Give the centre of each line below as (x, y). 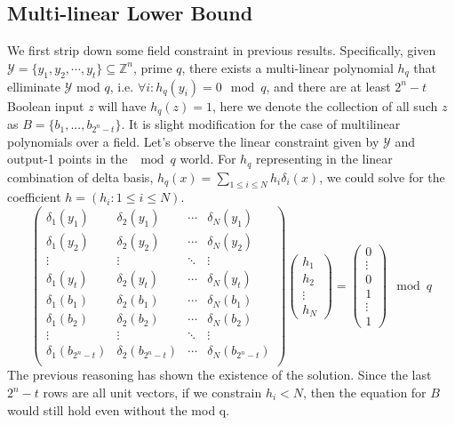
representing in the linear (324, 159)
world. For (208, 159)
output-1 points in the (68, 159)
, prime (153, 67)
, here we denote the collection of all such (325, 105)
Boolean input (46, 105)
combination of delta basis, (80, 176)
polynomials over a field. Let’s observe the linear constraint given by (193, 141)
